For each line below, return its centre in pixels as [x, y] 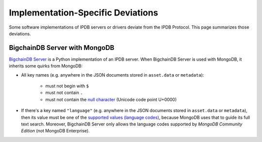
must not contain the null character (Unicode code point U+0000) [111, 99]
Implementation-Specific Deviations [84, 13]
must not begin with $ [67, 86]
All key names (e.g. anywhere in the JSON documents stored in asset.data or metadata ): [113, 75]
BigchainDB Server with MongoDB [62, 48]
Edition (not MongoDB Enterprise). [55, 131]
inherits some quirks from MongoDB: [46, 66]
